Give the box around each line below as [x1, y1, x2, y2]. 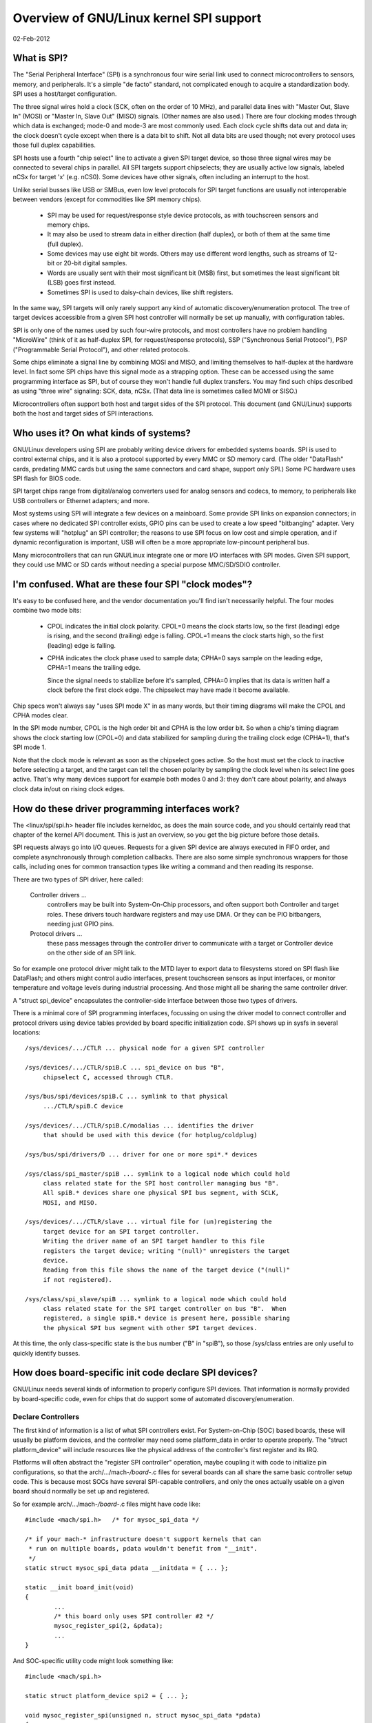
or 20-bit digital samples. [56, 259, 127, 267]
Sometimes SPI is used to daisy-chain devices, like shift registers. [47, 288, 234, 296]
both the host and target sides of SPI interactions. [12, 409, 154, 417]
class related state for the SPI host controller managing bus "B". [43, 1179, 280, 1187]
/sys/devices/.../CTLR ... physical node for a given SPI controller [25, 1044, 265, 1052]
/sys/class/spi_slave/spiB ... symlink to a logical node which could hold [25, 1295, 287, 1303]
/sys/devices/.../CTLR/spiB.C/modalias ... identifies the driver [25, 1121, 254, 1130]
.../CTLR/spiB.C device [43, 1102, 123, 1110]
